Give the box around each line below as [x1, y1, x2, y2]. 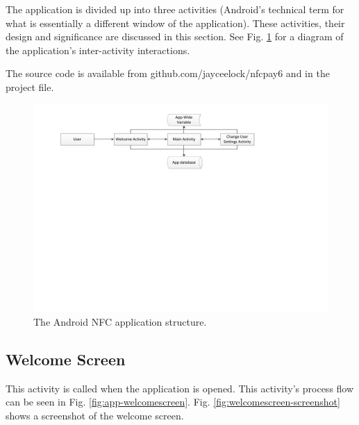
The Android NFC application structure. [33, 314, 207, 328]
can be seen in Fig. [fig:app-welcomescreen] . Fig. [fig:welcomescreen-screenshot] [6, 394, 340, 409]
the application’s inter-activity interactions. [6, 42, 190, 57]
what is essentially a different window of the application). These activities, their [6, 15, 345, 30]
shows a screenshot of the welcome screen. [6, 408, 184, 422]
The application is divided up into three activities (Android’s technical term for [6, 2, 344, 16]
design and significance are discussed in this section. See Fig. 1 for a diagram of [6, 29, 344, 44]
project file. [6, 79, 54, 94]
